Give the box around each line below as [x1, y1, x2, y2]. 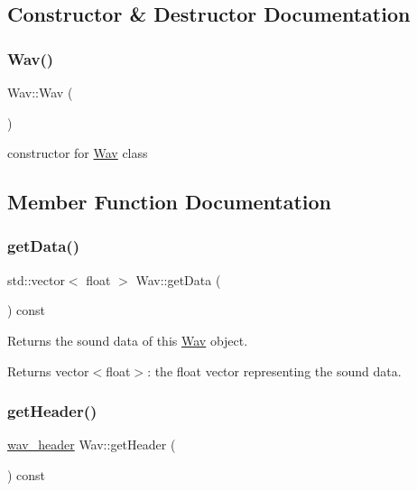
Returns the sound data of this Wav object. [7, 330, 248, 349]
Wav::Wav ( [7, 83, 73, 101]
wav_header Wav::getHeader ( [7, 435, 176, 454]
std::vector [7, 270, 65, 289]
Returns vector [7, 361, 89, 380]
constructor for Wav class [7, 144, 148, 162]
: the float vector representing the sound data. [147, 361, 402, 380]
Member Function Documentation [7, 188, 332, 216]
